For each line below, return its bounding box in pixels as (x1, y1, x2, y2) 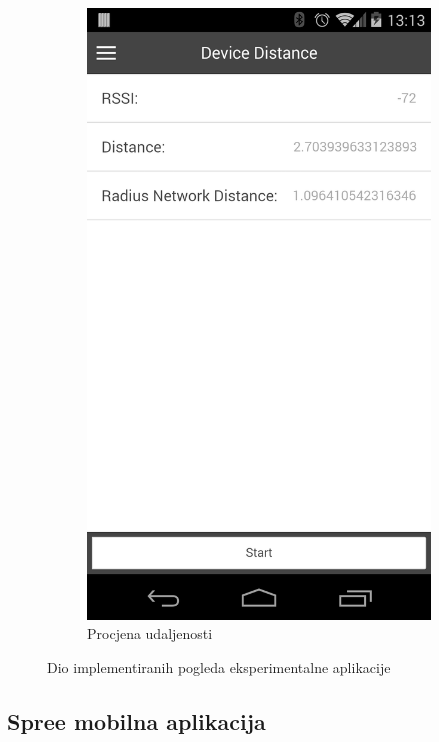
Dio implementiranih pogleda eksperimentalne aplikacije (47, 656, 391, 677)
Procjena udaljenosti (87, 623, 213, 644)
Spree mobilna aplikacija (7, 705, 266, 736)
